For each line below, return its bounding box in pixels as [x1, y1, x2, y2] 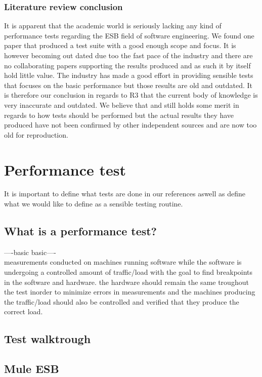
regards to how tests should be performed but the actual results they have [4, 109, 234, 120]
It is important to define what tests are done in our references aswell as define [4, 188, 245, 199]
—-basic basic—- [4, 246, 56, 257]
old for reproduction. [4, 129, 68, 140]
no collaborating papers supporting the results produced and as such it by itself [4, 60, 251, 70]
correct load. [4, 306, 43, 317]
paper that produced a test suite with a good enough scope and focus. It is [4, 40, 236, 51]
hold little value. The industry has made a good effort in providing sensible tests [4, 70, 253, 80]
